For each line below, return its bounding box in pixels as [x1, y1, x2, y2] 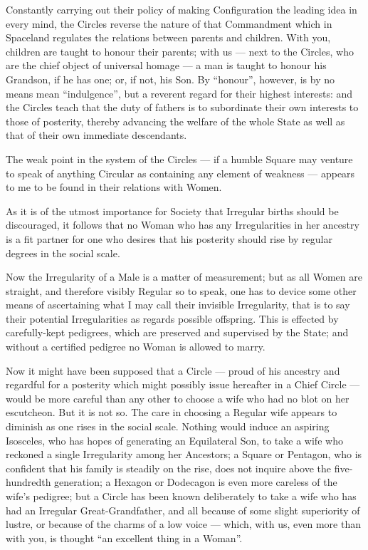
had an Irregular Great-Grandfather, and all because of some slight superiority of [6, 502, 360, 517]
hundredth [6, 474, 51, 489]
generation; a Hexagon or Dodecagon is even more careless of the [54, 474, 337, 489]
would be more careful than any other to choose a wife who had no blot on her [6, 390, 349, 405]
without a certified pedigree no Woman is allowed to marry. [6, 339, 266, 354]
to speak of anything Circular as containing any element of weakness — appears [6, 165, 355, 180]
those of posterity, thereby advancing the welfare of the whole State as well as [6, 113, 345, 128]
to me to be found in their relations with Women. [6, 180, 222, 194]
